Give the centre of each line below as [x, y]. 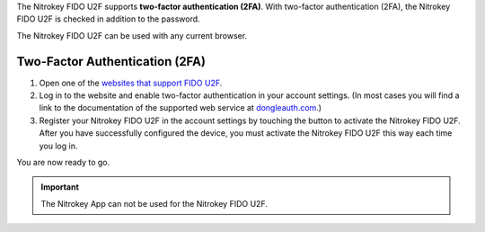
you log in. [58, 146]
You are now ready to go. [63, 163]
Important [60, 187]
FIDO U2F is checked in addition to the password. [109, 19]
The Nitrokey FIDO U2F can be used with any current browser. [132, 35]
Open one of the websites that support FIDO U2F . [131, 83]
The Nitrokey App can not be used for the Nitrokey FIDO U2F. [154, 203]
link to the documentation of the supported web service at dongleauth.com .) [181, 108]
